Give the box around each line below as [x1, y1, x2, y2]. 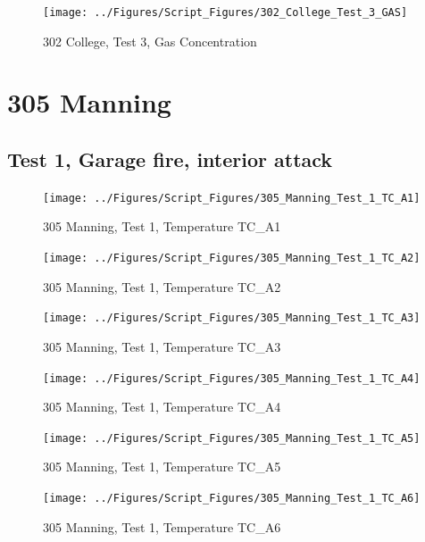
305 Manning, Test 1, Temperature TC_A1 [43, 217, 281, 236]
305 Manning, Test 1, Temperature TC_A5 [43, 457, 281, 476]
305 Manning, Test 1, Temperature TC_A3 [43, 337, 281, 355]
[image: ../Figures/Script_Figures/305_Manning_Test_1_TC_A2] [43, 252, 421, 265]
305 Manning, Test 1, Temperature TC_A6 [43, 517, 281, 536]
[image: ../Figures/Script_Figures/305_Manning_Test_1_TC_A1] [43, 191, 421, 204]
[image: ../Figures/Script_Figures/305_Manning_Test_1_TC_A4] [43, 371, 421, 385]
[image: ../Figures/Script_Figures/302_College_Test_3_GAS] [43, 6, 408, 19]
